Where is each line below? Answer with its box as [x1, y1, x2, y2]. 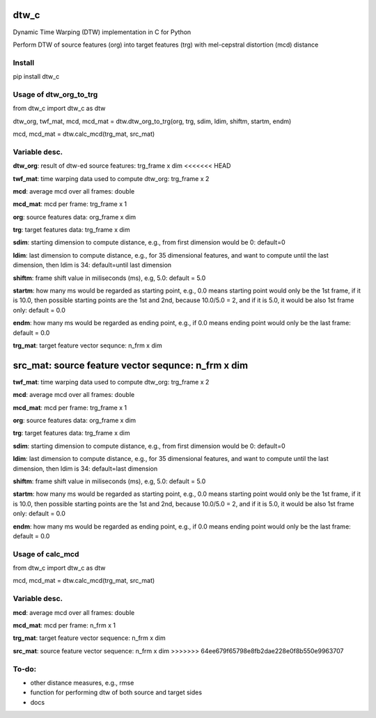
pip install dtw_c [13, 72, 60, 81]
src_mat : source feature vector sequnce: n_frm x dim [13, 359, 249, 371]
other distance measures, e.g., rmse [30, 678, 134, 687]
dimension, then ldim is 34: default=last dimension [13, 464, 158, 473]
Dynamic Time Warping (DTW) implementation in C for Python [13, 28, 191, 36]
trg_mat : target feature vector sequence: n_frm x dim [13, 634, 166, 642]
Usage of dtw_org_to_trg [13, 89, 98, 99]
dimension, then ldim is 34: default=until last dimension [13, 261, 172, 270]
